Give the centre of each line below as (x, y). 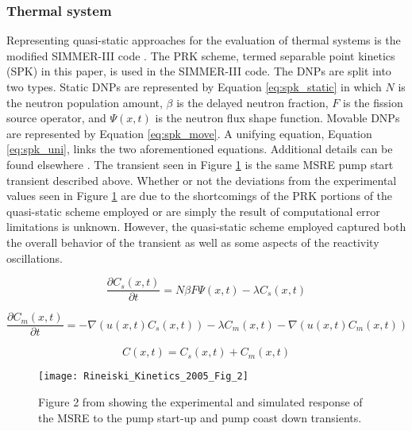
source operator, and (56, 118)
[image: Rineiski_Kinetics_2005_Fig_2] (143, 377)
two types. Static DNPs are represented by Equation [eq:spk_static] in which (194, 87)
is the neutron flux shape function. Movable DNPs (277, 118)
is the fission (373, 102)
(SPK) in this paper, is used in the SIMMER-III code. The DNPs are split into (199, 71)
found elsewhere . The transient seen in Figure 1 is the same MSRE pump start (200, 164)
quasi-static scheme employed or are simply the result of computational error (193, 211)
